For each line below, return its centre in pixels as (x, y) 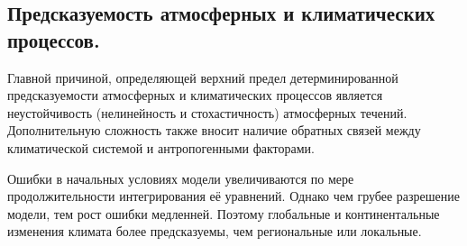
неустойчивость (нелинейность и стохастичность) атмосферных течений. (207, 112)
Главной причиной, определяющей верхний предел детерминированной (203, 77)
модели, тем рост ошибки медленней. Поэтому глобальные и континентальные (224, 213)
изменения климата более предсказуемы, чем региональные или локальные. (215, 231)
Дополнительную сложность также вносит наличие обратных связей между (214, 130)
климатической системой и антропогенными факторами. (161, 147)
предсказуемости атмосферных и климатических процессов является (195, 95)
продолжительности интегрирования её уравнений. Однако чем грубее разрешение (233, 196)
